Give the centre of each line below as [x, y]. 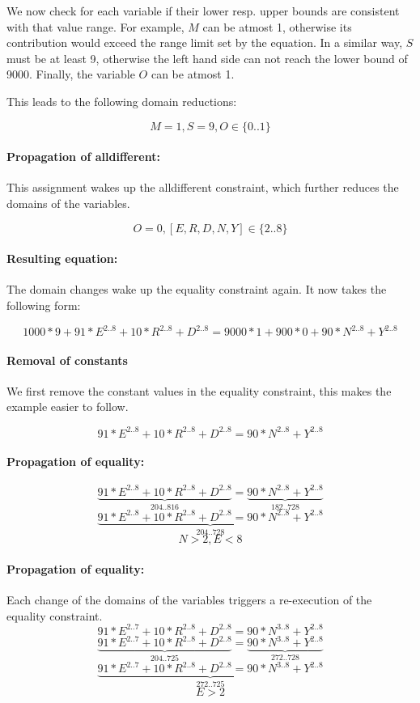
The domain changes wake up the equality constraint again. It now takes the [197, 289]
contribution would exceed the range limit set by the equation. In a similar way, [205, 42]
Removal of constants [67, 360]
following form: [44, 305]
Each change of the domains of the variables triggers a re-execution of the [189, 599]
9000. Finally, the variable [71, 74]
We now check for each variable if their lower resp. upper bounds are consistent [203, 11]
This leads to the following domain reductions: [122, 101]
